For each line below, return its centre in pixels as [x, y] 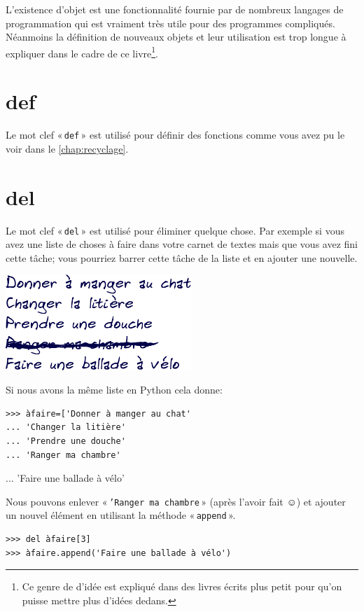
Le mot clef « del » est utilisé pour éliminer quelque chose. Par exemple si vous [175, 230]
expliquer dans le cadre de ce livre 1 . [82, 52]
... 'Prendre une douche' [66, 441]
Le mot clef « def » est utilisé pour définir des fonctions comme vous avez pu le [175, 135]
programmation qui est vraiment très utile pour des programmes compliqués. [170, 23]
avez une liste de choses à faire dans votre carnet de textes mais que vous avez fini [182, 244]
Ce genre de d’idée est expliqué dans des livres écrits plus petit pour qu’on [182, 586]
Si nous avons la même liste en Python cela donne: [114, 390]
